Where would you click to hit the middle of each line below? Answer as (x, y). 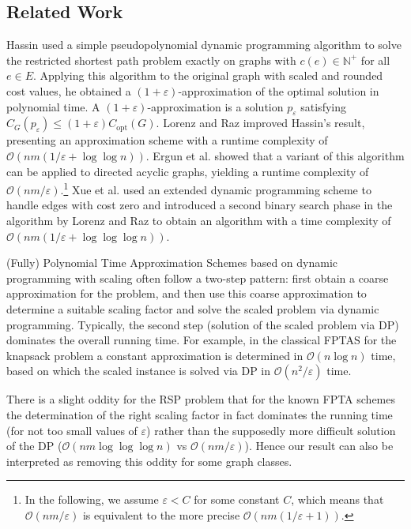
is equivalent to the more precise (161, 514)
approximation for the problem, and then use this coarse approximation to (187, 293)
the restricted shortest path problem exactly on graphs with (151, 60)
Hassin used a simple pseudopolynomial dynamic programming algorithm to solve (204, 45)
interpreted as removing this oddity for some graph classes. (149, 461)
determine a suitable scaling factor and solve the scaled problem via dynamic (193, 308)
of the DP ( (34, 446)
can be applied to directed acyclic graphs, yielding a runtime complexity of (188, 171)
